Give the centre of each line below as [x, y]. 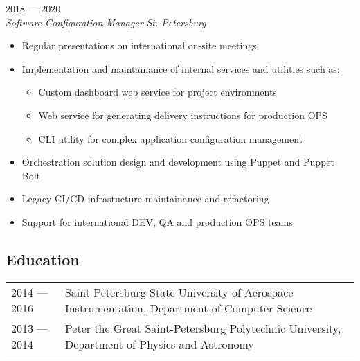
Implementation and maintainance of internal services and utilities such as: [181, 68]
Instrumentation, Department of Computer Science [188, 308]
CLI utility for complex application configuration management [171, 138]
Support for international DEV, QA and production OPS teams [157, 221]
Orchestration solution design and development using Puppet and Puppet [178, 162]
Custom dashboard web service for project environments [157, 92]
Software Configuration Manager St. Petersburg [106, 22]
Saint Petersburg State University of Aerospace [179, 292]
